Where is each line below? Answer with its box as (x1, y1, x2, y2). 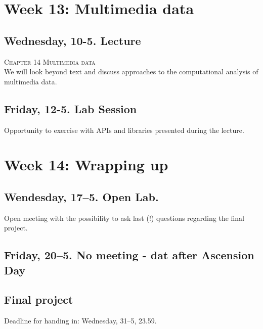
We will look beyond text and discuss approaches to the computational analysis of (4, 66, 258, 77)
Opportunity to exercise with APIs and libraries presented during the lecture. (4, 124, 244, 135)
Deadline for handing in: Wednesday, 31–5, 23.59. (4, 315, 157, 326)
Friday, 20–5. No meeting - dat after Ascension (4, 247, 254, 263)
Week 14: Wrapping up (4, 154, 168, 175)
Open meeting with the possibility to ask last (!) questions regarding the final (4, 212, 245, 223)
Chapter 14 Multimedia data (4, 56, 96, 67)
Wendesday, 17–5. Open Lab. (4, 189, 159, 204)
